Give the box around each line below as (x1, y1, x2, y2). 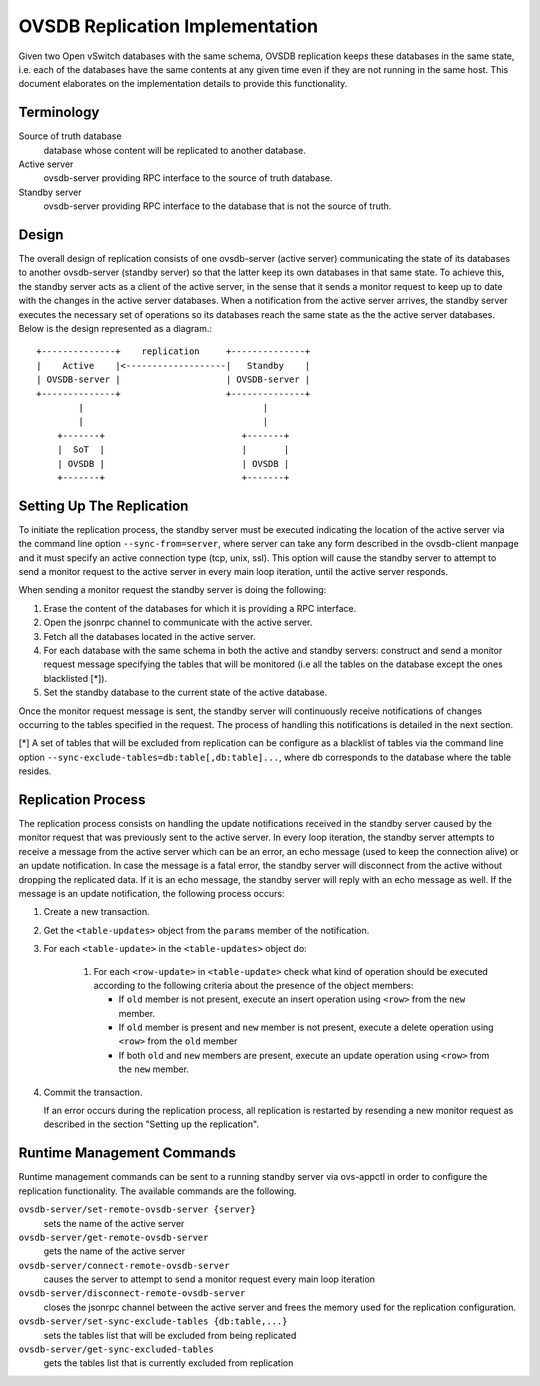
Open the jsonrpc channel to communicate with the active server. (43, 616, 313, 629)
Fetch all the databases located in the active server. (43, 630, 256, 642)
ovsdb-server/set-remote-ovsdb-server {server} (18, 1204, 257, 1215)
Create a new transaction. (43, 906, 150, 918)
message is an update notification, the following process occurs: (18, 887, 285, 899)
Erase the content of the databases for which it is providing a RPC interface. (43, 602, 357, 614)
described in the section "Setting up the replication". (43, 1118, 260, 1130)
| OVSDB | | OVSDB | (56, 458, 290, 469)
